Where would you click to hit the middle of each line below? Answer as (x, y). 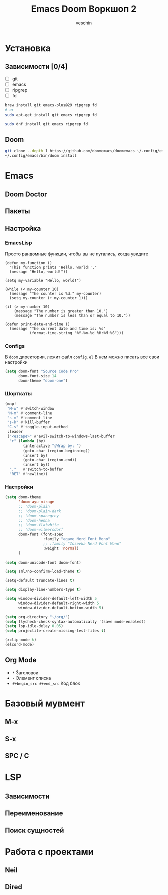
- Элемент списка (32, 678)
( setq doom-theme (23, 497)
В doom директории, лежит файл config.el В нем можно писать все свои (82, 357)
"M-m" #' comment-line (30, 413)
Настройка (23, 228)
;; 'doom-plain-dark (40, 511)
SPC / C (17, 756)
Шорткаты (19, 393)
